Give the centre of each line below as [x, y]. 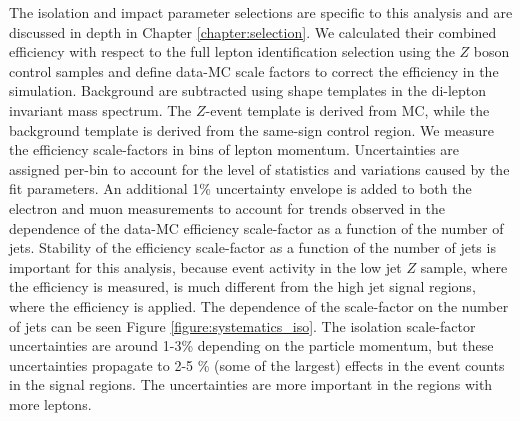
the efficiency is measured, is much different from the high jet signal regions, [242, 286]
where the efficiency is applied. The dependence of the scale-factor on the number [259, 305]
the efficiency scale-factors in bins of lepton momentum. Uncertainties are [234, 149]
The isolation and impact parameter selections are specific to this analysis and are [261, 12]
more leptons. [50, 403]
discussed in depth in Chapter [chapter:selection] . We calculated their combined [253, 31]
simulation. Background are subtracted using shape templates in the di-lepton [248, 90]
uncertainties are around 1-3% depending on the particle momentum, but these [251, 345]
